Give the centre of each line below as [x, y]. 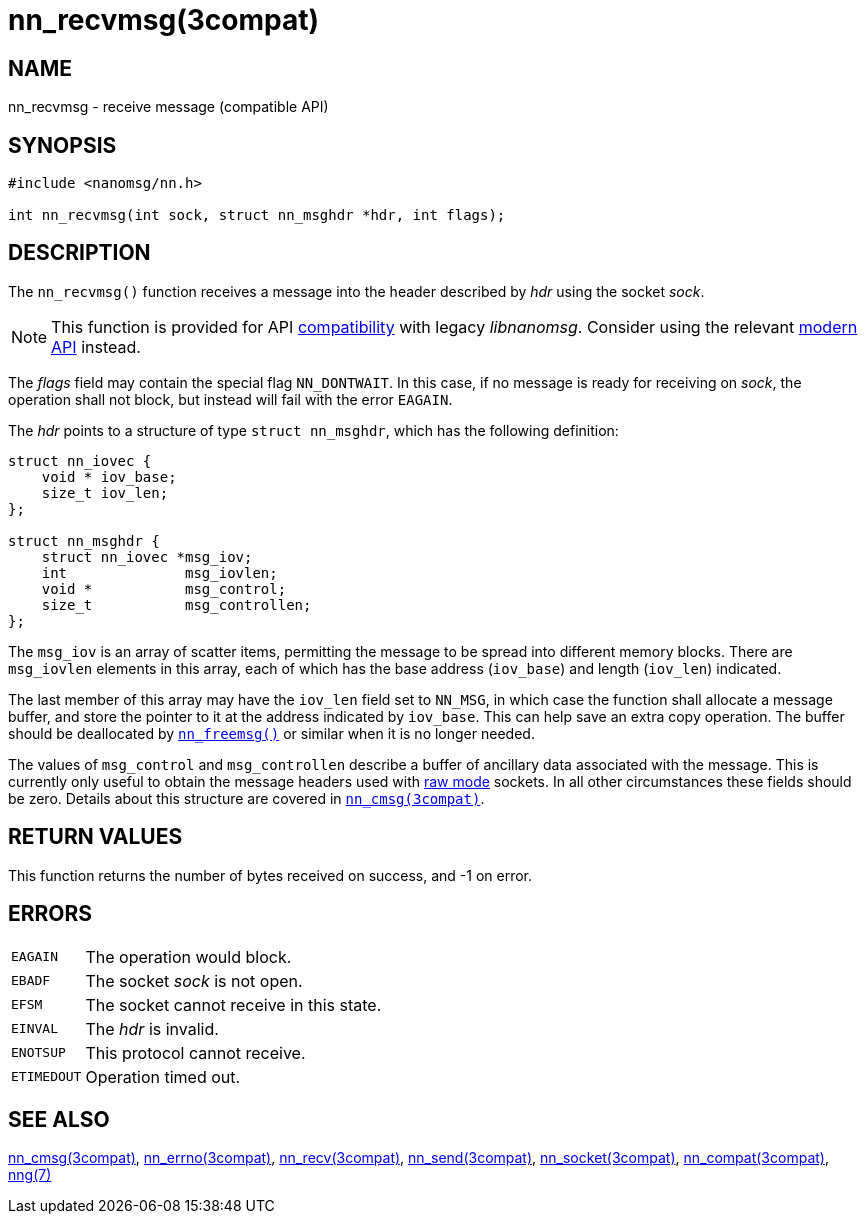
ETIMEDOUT [46, 1077]
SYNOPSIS [62, 145]
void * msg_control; [164, 588]
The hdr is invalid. [152, 1028]
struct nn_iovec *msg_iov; [147, 556]
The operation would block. [188, 956]
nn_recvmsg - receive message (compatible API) [168, 107]
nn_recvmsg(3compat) [164, 20]
